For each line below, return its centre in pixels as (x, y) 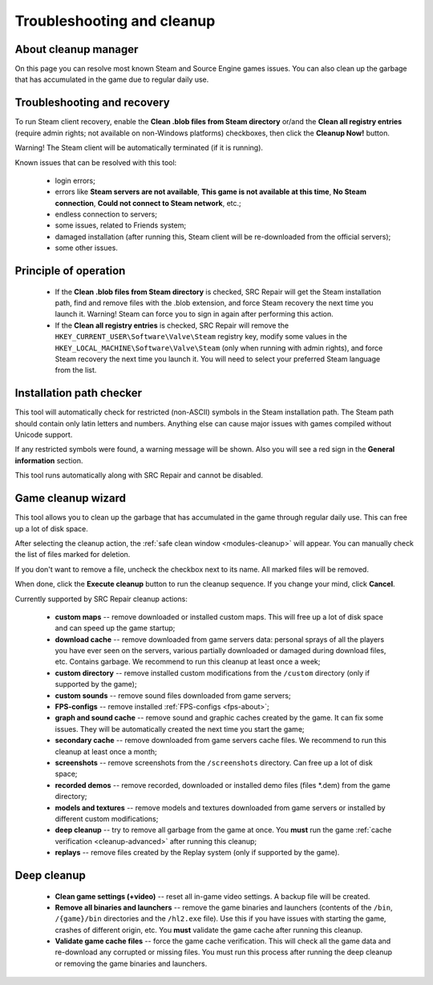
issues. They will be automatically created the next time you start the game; (180, 729)
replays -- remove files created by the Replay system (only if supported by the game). (197, 853)
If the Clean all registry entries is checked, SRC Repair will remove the (172, 325)
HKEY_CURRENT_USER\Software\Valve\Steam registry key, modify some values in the (201, 337)
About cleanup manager (77, 49)
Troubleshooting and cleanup (115, 21)
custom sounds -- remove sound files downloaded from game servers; (173, 695)
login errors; (75, 180)
